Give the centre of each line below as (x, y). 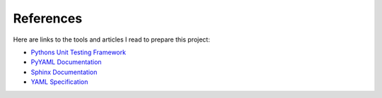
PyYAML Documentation (66, 62)
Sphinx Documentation (64, 72)
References (48, 18)
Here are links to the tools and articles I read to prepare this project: (111, 39)
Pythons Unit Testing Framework (79, 52)
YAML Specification (59, 82)
